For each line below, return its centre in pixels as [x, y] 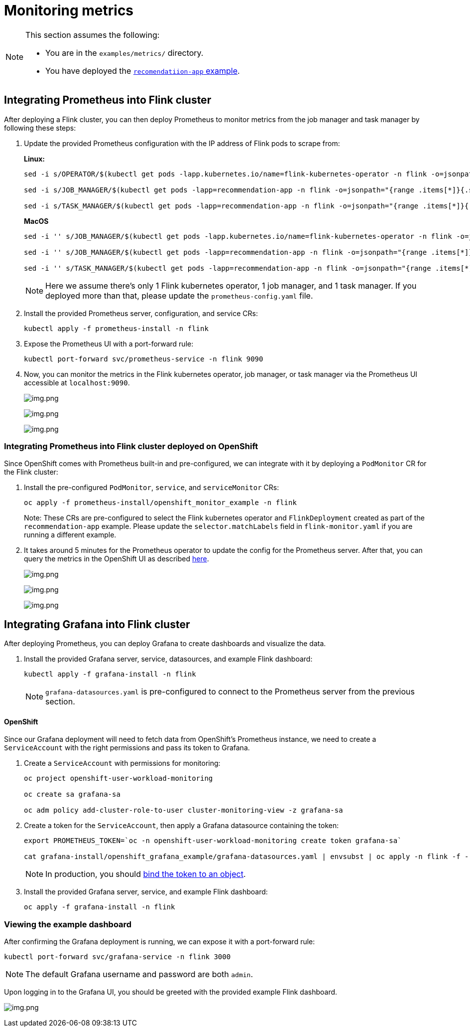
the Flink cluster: [31, 472]
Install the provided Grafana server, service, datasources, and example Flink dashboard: [168, 659]
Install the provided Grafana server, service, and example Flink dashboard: [146, 892]
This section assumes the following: [93, 35]
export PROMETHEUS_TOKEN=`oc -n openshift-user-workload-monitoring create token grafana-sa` [213, 841]
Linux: [34, 159]
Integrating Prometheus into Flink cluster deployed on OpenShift [131, 446]
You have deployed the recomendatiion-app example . [143, 71]
